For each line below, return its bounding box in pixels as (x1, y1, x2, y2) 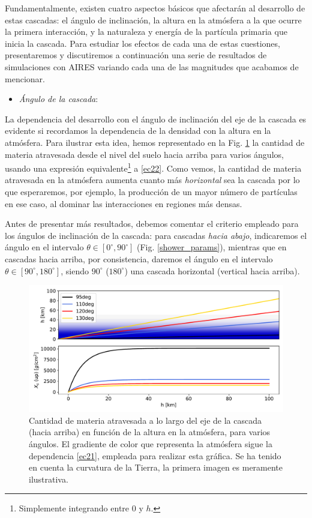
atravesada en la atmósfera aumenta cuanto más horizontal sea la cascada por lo (5, 173, 300, 186)
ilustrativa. (29, 472, 68, 485)
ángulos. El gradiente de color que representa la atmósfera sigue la (29, 438, 272, 450)
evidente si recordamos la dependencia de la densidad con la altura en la (5, 124, 271, 137)
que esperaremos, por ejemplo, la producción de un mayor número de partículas (5, 185, 298, 197)
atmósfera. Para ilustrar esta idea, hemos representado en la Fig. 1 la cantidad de (5, 136, 305, 148)
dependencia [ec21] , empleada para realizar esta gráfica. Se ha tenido (29, 449, 281, 462)
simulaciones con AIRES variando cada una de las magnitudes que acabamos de (5, 60, 299, 73)
